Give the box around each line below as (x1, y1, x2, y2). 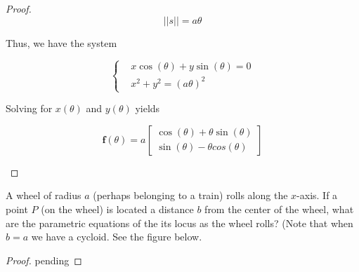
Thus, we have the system (6, 35, 117, 50)
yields (135, 101, 160, 116)
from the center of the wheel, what (204, 202, 354, 217)
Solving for (6, 101, 53, 116)
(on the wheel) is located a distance (41, 202, 194, 217)
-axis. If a (296, 188, 338, 203)
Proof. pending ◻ (6, 252, 82, 267)
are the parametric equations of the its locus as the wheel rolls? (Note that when (6, 215, 353, 230)
